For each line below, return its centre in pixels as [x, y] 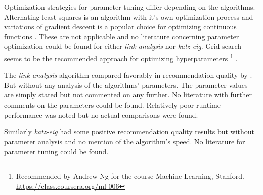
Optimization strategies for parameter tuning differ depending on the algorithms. [130, 7]
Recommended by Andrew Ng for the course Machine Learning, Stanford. [130, 176]
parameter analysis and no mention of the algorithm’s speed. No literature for [125, 141]
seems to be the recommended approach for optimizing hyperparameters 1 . [121, 57]
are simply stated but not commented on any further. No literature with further [128, 95]
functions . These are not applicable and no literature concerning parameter [122, 36]
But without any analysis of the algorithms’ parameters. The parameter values [126, 85]
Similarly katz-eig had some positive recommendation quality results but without [129, 132]
